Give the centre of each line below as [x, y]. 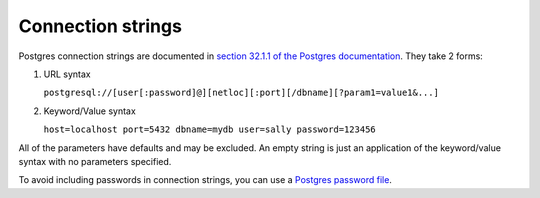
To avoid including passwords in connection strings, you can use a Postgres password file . [205, 180]
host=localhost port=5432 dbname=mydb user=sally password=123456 [210, 129]
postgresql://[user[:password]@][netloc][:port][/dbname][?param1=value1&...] [241, 93]
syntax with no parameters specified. [95, 161]
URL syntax [67, 74]
